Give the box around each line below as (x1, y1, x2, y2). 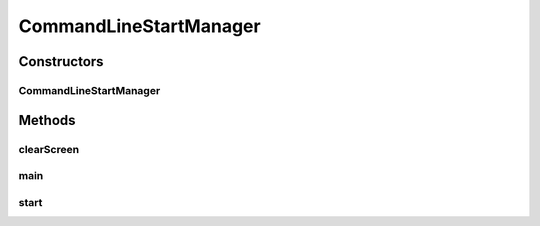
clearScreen (18, 142, 80, 156)
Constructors (18, 53, 104, 70)
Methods (18, 111, 76, 129)
